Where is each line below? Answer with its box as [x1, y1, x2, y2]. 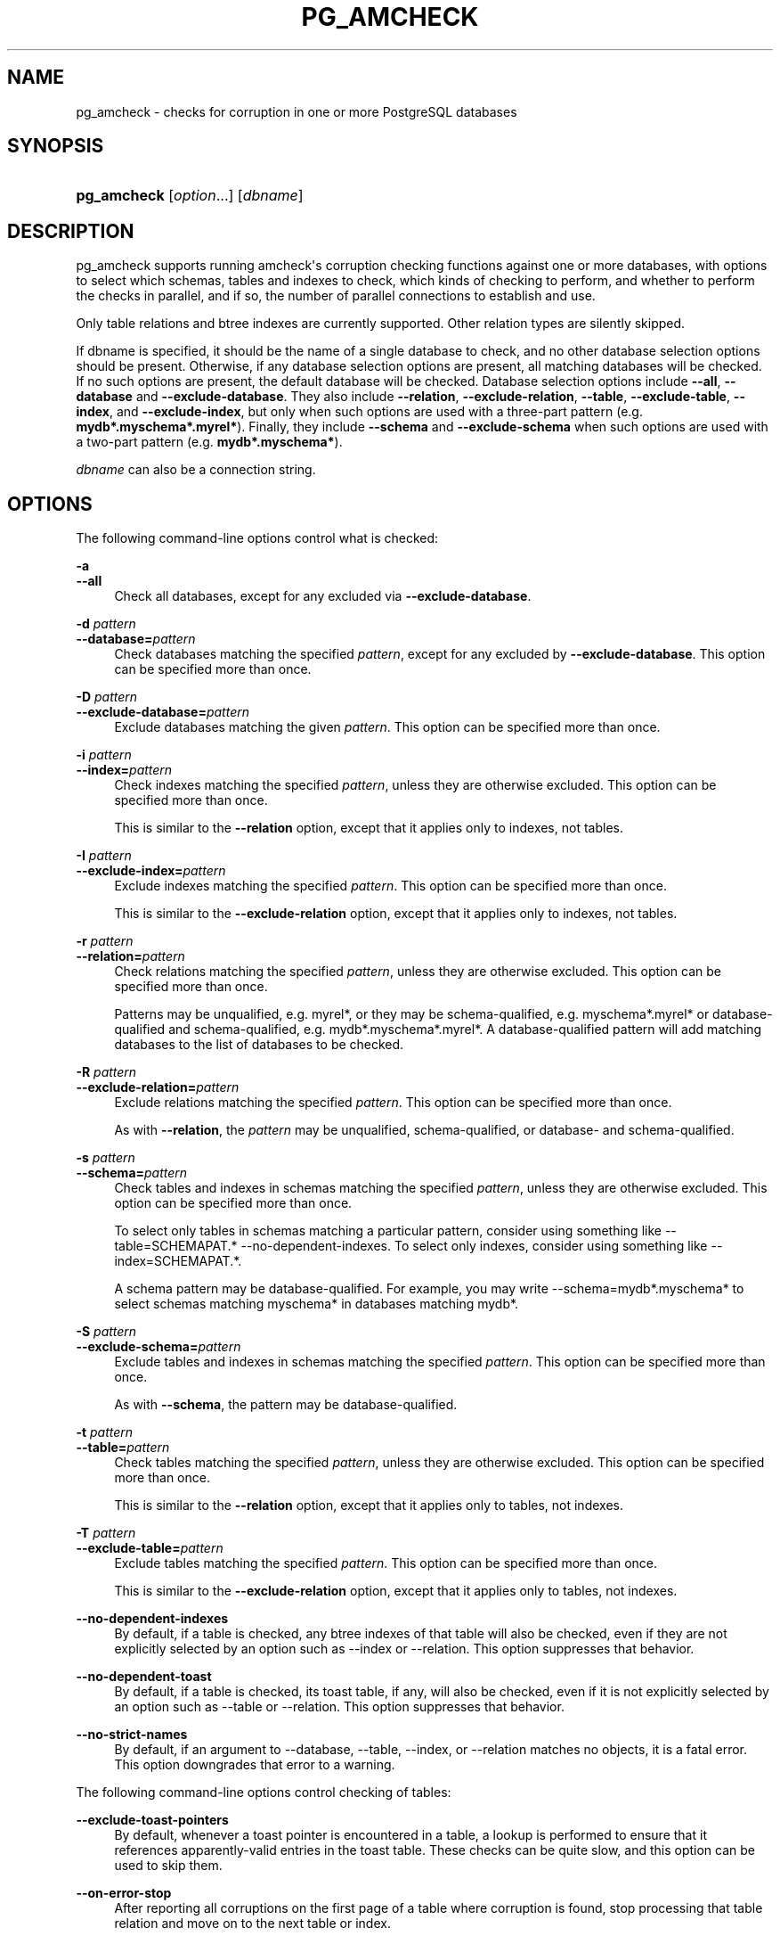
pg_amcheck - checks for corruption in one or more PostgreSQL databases [76, 103, 517, 119]
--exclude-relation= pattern [76, 1079, 240, 1095]
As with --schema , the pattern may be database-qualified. [114, 1397, 458, 1413]
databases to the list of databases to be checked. [114, 1037, 404, 1053]
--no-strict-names [76, 1727, 188, 1743]
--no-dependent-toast [76, 1669, 212, 1685]
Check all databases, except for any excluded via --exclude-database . [114, 588, 532, 604]
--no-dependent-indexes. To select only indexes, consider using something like [240, 1238, 708, 1254]
